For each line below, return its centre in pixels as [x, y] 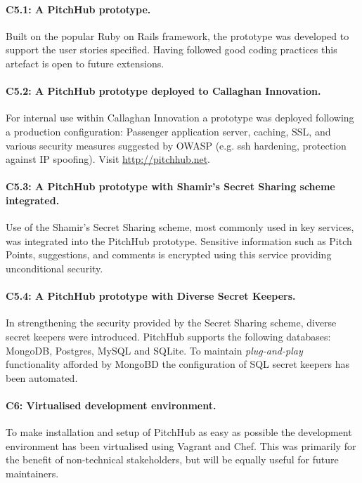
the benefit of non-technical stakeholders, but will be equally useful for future [172, 459]
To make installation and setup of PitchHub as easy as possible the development [179, 432]
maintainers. [32, 473]
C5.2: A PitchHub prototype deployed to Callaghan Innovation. [163, 91]
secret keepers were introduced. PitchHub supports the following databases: [168, 336]
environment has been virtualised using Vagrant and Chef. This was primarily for [181, 445]
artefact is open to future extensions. [85, 63]
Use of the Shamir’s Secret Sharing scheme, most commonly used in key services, [180, 227]
